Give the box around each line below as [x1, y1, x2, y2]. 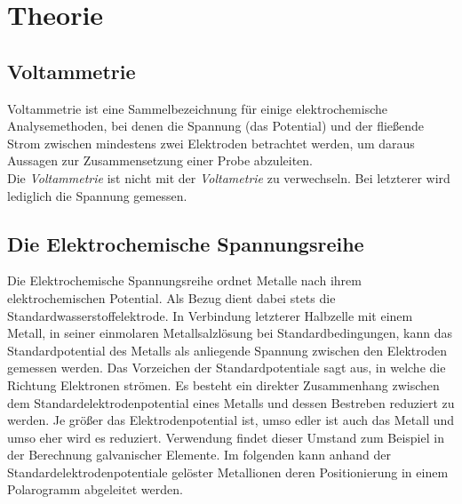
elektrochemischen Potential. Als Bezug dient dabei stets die [7, 288, 336, 307]
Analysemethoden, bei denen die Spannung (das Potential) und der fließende [7, 116, 425, 135]
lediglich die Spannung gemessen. [7, 186, 187, 204]
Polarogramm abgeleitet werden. [7, 480, 183, 499]
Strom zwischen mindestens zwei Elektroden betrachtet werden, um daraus [7, 133, 415, 152]
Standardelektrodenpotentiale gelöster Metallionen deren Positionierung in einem [7, 462, 449, 481]
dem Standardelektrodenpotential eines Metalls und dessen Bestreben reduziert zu [7, 393, 455, 412]
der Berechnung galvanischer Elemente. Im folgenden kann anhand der [7, 445, 391, 464]
